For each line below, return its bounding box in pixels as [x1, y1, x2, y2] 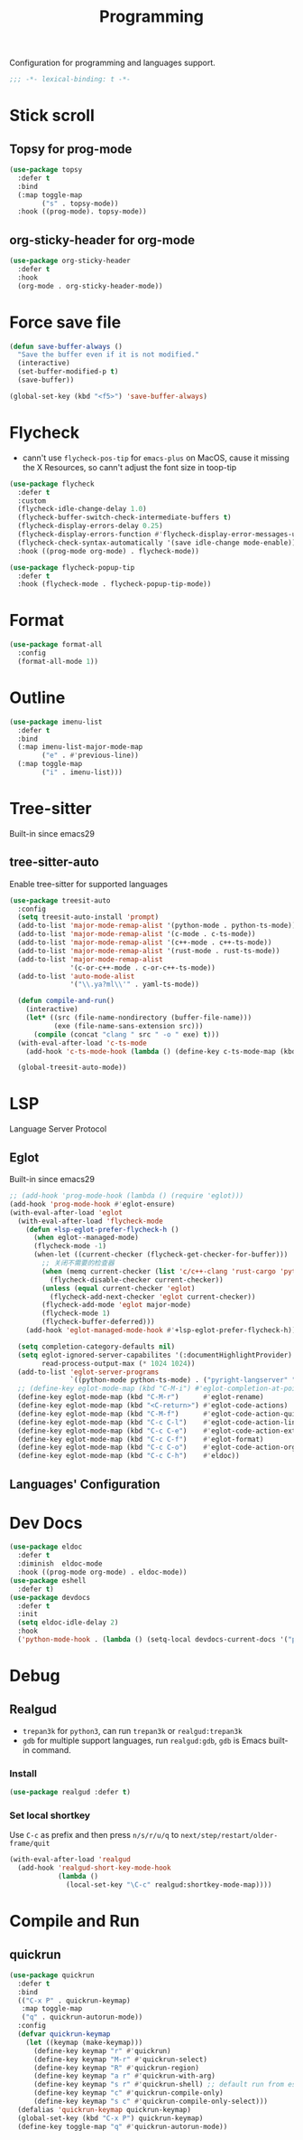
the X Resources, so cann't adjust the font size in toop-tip [22, 461, 237, 472]
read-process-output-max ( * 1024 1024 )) [41, 1359, 196, 1368]
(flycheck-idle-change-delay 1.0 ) [17, 505, 147, 514]
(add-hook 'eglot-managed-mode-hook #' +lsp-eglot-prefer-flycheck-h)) [25, 1326, 297, 1335]
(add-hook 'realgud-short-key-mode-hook [17, 1863, 171, 1873]
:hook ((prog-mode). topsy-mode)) [17, 207, 147, 216]
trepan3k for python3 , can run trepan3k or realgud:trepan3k [22, 1725, 243, 1736]
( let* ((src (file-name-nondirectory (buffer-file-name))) [25, 1013, 252, 1022]
